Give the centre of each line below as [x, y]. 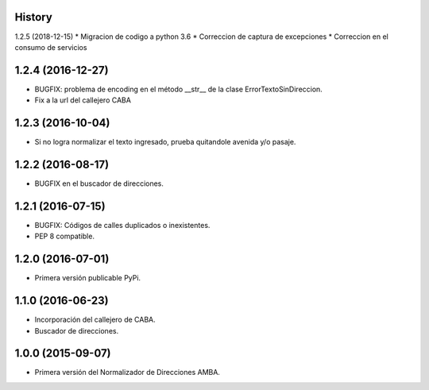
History [34, 17]
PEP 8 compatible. [65, 236]
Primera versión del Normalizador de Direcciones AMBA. [127, 373]
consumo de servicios [51, 47]
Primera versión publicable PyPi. [88, 278]
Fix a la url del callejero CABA [83, 100]
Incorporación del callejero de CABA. [95, 320]
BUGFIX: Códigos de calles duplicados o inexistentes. [122, 225]
